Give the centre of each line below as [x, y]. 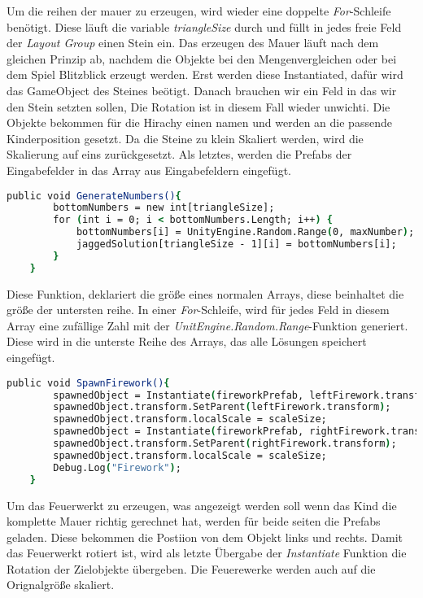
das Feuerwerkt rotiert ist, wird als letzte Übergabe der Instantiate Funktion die [207, 553]
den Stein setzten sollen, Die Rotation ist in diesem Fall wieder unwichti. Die [198, 106]
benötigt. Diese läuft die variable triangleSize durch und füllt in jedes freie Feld [204, 26]
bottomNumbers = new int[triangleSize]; [164, 208]
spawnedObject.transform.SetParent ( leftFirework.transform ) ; [222, 407]
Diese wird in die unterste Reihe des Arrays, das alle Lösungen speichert [187, 341]
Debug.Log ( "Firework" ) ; [117, 467]
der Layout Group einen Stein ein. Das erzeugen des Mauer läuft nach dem [193, 43]
